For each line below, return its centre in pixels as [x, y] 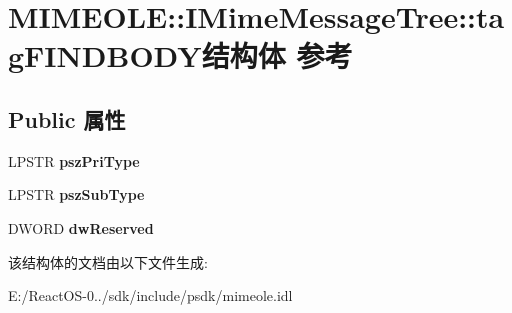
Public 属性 [67, 118]
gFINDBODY [105, 55]
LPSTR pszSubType [76, 194]
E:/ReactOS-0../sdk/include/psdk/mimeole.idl [150, 295]
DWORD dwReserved [81, 227]
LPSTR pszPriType [74, 160]
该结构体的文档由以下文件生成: [108, 261]
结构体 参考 [277, 55]
